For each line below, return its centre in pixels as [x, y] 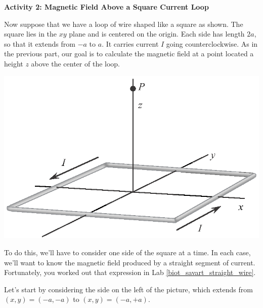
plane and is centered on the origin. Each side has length [157, 34]
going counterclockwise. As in [212, 43]
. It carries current [130, 43]
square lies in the [31, 34]
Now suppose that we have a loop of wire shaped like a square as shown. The [124, 24]
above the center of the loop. [76, 63]
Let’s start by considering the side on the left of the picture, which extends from [128, 289]
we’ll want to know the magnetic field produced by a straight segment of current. [130, 262]
